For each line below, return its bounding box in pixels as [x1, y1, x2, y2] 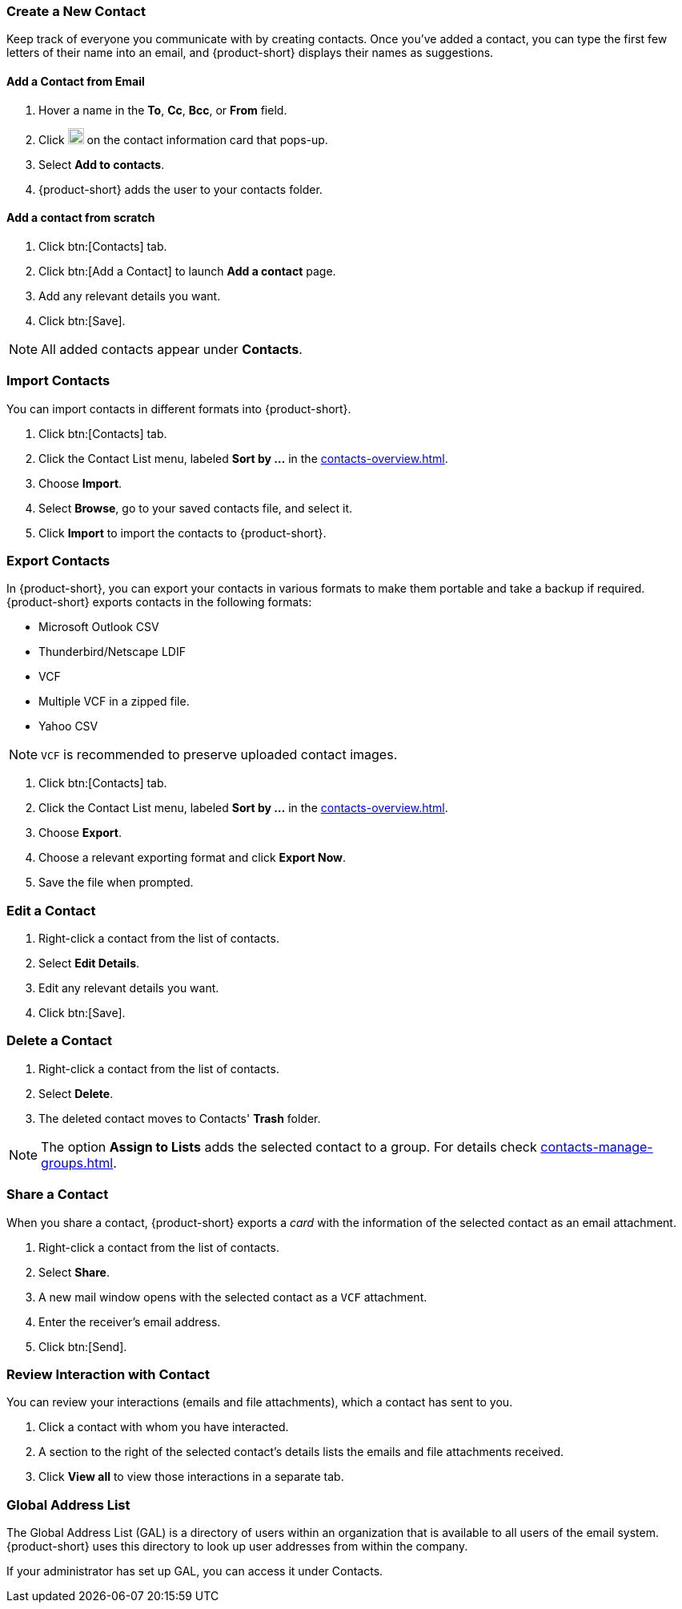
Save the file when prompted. [38, 875, 194, 890]
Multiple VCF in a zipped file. [38, 694, 190, 709]
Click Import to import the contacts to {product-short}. [38, 525, 327, 540]
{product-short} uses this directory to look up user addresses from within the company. [6, 1539, 468, 1554]
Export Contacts [6, 552, 110, 569]
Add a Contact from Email [6, 74, 145, 88]
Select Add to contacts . [38, 157, 165, 171]
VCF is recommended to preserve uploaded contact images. [41, 746, 398, 763]
